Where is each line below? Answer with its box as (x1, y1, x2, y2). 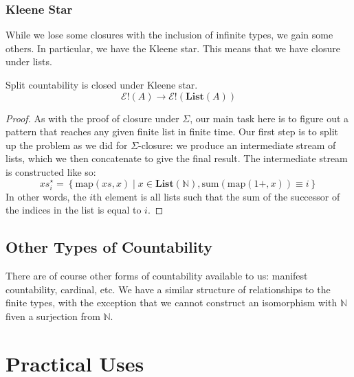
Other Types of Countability (5, 236, 212, 258)
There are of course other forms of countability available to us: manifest (5, 269, 308, 283)
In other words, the (5, 189, 87, 203)
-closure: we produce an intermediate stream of (138, 137, 336, 152)
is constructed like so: (5, 164, 96, 179)
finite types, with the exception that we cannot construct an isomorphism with (5, 295, 338, 310)
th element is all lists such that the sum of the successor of (93, 189, 340, 203)
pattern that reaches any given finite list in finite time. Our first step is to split (5, 124, 339, 139)
